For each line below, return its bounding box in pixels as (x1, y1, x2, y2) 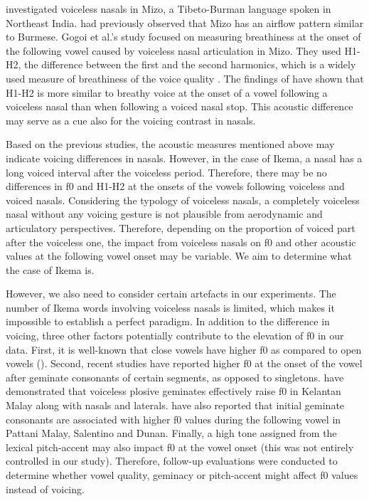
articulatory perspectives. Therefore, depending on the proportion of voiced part (6, 220, 355, 235)
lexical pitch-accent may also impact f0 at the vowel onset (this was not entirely (6, 439, 354, 454)
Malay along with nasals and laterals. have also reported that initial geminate (6, 398, 345, 413)
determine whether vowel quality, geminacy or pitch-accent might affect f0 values (6, 468, 358, 482)
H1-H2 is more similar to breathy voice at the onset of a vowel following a (6, 85, 328, 100)
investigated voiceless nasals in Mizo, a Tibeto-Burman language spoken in (6, 1, 331, 16)
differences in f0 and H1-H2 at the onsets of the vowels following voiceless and (6, 179, 345, 194)
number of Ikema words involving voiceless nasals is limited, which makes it (6, 300, 335, 315)
